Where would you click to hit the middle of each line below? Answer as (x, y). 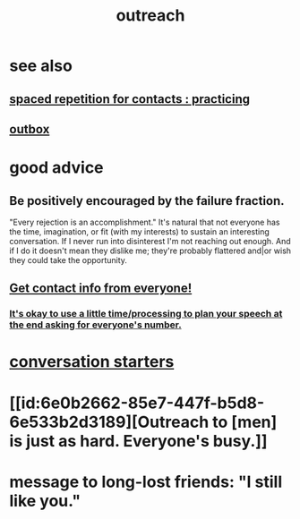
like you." (45, 501)
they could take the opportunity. (69, 259)
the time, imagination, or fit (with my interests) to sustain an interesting (140, 231)
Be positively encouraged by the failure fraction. (147, 201)
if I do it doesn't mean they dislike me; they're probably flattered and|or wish (150, 251)
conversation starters (92, 362)
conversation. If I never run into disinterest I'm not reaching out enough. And (150, 241)
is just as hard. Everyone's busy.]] (138, 441)
